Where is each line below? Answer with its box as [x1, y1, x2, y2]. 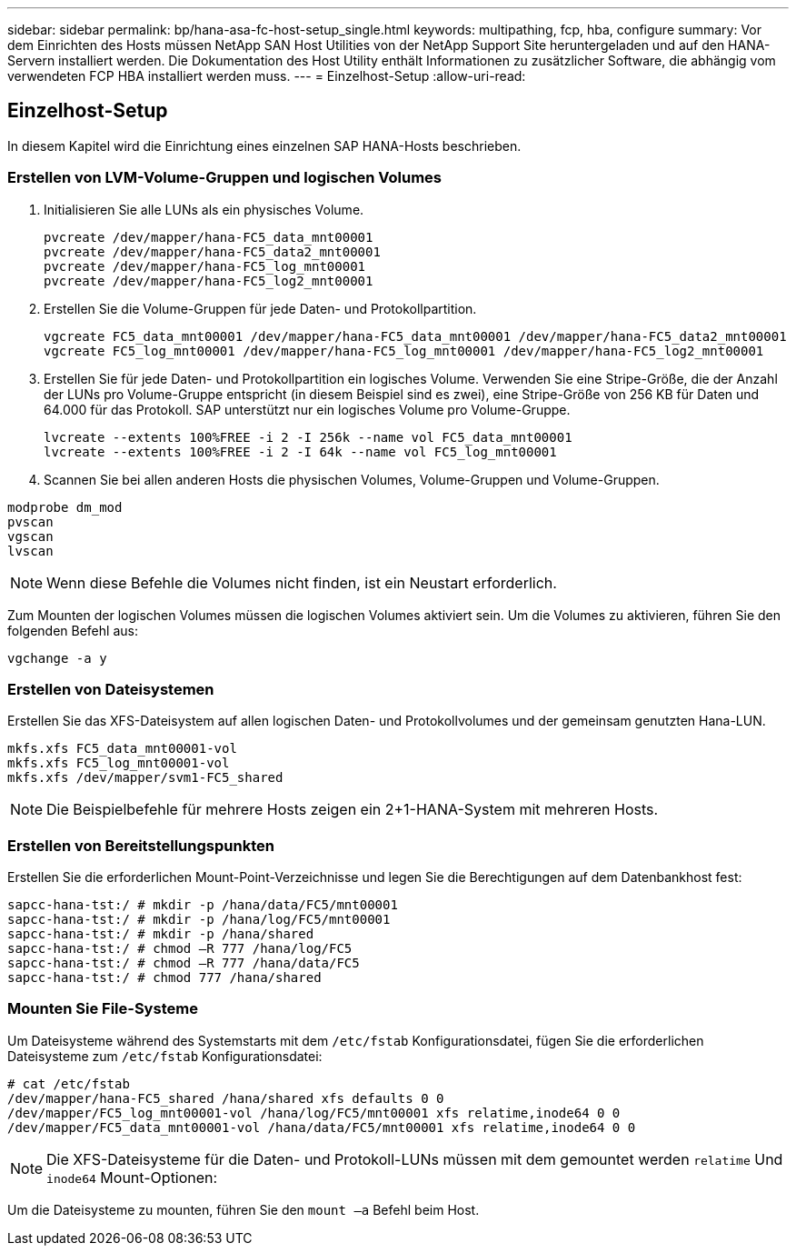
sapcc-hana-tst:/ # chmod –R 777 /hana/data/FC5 [7, 956, 360, 971]
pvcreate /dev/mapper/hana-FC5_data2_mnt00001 [44, 244, 381, 259]
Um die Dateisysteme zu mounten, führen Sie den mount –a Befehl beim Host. [7, 1201, 480, 1218]
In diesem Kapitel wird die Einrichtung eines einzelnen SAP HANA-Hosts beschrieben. [7, 137, 522, 154]
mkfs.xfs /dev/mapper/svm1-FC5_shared [7, 770, 284, 786]
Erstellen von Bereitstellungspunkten [7, 836, 274, 855]
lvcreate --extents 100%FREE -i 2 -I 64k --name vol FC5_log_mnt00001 [44, 444, 557, 459]
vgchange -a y [7, 650, 107, 666]
